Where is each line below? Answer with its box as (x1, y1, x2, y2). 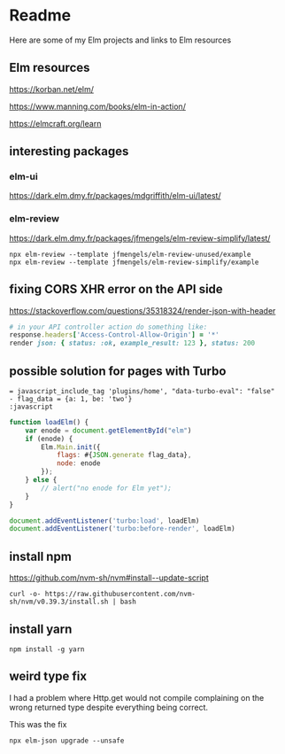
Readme (9, 5, 72, 26)
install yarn (9, 621, 73, 636)
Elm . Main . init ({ (41, 442, 101, 452)
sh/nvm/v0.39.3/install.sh (9, 597, 109, 607)
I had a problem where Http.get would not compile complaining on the (9, 692, 265, 703)
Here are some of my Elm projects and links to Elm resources (9, 35, 232, 45)
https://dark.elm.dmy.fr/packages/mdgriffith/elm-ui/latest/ (9, 190, 221, 201)
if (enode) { (25, 434, 73, 443)
